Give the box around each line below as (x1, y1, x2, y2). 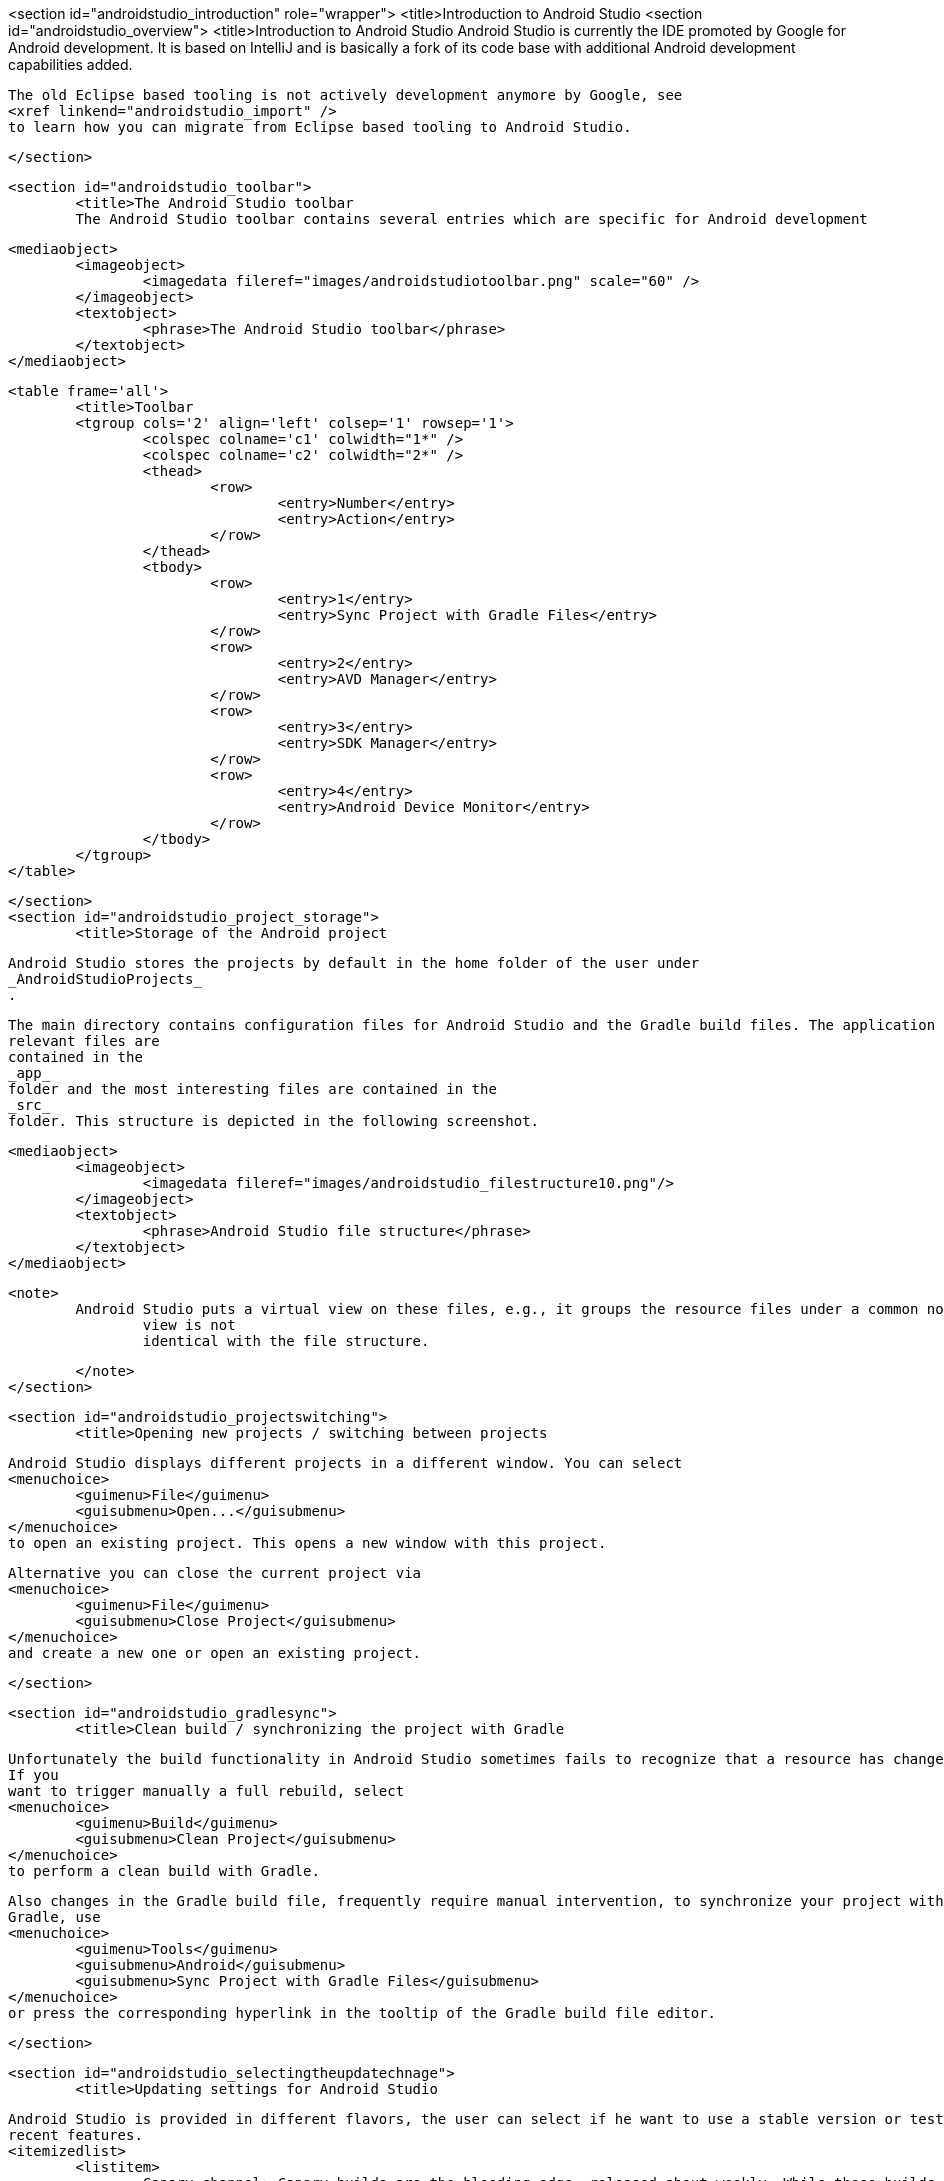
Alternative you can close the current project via (8, 1565, 422, 1581)
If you (8, 1767, 59, 1783)
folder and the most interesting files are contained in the (8, 1081, 497, 1097)
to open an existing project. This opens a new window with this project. (8, 1535, 607, 1551)
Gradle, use (8, 1909, 101, 1925)
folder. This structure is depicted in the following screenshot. (8, 1113, 540, 1129)
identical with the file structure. (142, 1333, 430, 1349)
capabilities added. (8, 56, 133, 73)
